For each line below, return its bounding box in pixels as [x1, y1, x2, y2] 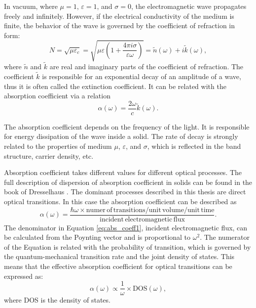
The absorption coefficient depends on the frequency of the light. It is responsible [4, 121, 250, 132]
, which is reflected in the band [147, 140, 241, 151]
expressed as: [4, 270, 43, 281]
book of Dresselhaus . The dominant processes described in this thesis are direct [4, 186, 246, 197]
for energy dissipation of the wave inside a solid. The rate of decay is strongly [4, 131, 238, 141]
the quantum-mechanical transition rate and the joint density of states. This [4, 251, 235, 262]
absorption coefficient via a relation [4, 90, 110, 101]
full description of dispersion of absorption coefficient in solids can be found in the [4, 176, 253, 187]
